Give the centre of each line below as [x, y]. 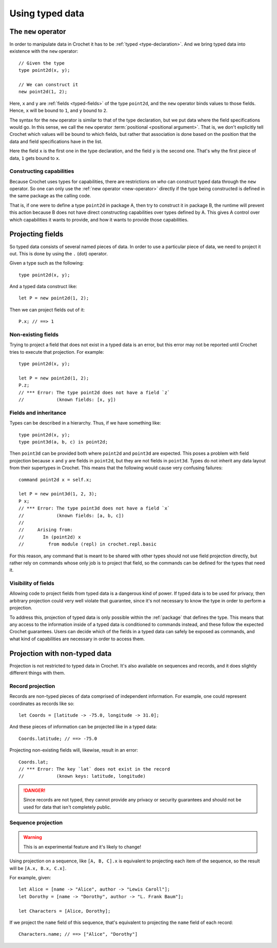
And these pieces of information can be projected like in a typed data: [83, 727]
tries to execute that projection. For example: [57, 352]
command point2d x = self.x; [55, 480]
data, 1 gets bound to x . [35, 158]
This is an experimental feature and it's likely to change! [82, 846]
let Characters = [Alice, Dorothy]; [65, 911]
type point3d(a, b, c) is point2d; [63, 442]
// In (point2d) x [50, 537]
